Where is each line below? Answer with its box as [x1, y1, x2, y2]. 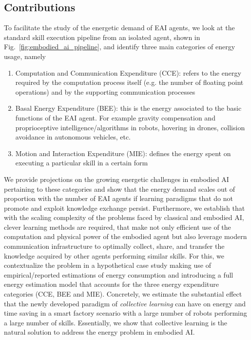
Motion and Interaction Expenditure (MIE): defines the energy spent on [15, 148, 231, 158]
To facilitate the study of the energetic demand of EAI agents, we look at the [4, 22, 235, 33]
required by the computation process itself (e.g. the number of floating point [15, 77, 244, 87]
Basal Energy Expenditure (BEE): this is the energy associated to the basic [15, 103, 242, 113]
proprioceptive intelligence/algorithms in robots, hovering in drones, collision [15, 122, 245, 132]
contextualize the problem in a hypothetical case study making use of [4, 260, 211, 270]
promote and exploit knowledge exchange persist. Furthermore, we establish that [4, 202, 245, 213]
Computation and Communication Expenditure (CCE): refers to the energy [15, 67, 241, 78]
